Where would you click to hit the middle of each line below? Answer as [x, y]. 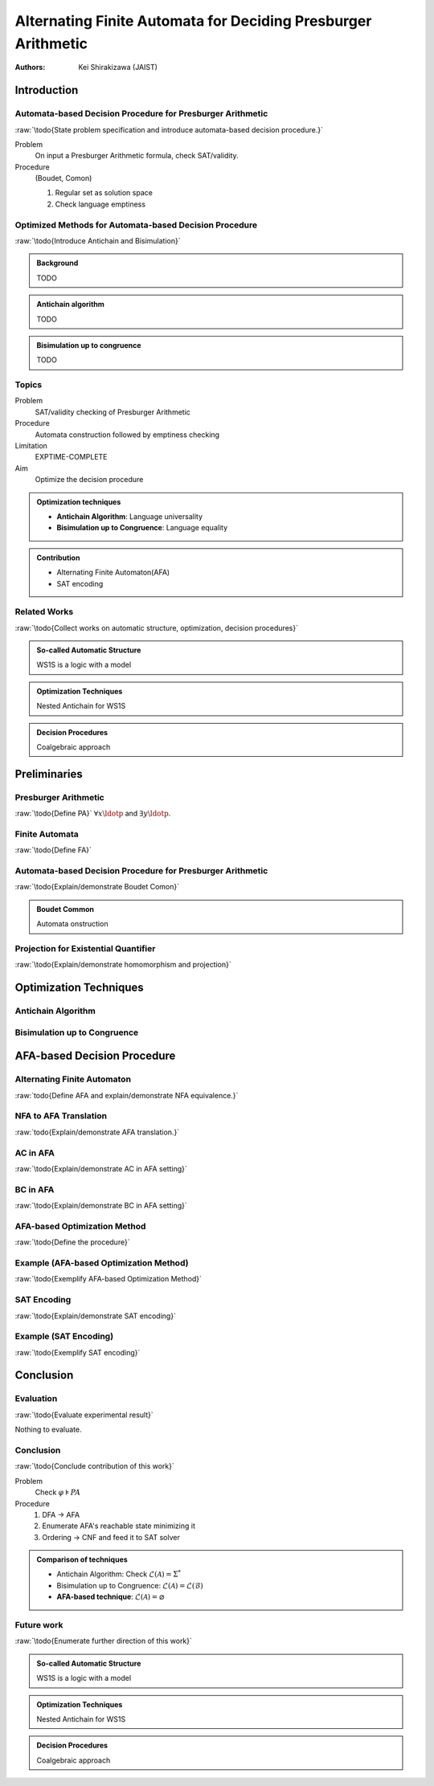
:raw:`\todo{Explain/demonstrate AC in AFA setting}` [101, 1168]
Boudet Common [65, 909]
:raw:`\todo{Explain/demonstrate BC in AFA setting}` [101, 1206]
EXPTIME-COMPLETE [71, 457]
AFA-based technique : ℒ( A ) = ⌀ [111, 1597]
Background [57, 263]
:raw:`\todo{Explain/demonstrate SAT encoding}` [96, 1316]
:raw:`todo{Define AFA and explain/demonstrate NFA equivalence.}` [127, 1095]
